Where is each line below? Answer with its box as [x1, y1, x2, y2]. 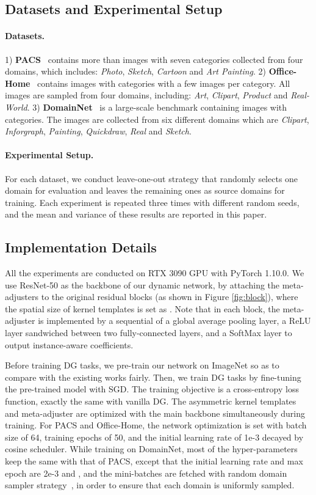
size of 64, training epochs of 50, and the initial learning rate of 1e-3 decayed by [5, 430, 304, 443]
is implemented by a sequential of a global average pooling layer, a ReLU [38, 314, 311, 327]
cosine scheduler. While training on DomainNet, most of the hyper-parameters [5, 442, 298, 455]
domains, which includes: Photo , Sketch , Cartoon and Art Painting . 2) [5, 65, 267, 78]
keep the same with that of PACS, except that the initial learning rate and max [5, 455, 303, 468]
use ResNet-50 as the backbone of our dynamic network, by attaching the [5, 278, 280, 291]
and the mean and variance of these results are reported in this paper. [5, 208, 267, 221]
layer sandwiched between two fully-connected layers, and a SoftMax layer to [5, 326, 292, 339]
